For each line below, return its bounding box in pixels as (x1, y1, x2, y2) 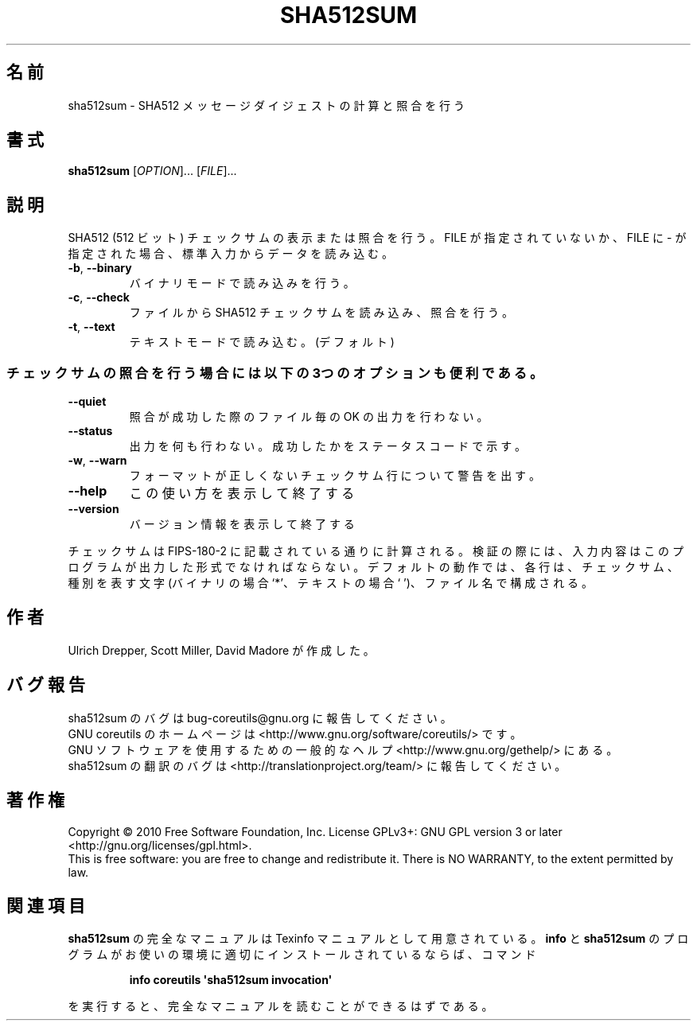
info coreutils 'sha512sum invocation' (129, 973, 333, 987)
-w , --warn (68, 453, 127, 468)
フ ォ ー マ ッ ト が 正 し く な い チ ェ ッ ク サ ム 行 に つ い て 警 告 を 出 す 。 (129, 469, 541, 483)
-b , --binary (68, 261, 132, 275)
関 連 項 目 (6, 895, 85, 916)
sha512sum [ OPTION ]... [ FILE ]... (68, 164, 237, 178)
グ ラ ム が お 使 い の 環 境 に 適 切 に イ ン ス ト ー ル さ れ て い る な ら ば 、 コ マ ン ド (68, 947, 536, 962)
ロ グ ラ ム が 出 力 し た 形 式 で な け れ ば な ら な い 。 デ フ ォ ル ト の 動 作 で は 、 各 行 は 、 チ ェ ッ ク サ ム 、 (68, 560, 679, 574)
